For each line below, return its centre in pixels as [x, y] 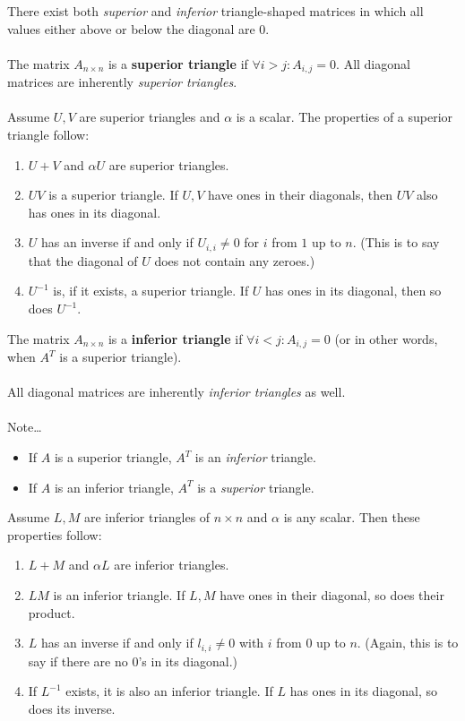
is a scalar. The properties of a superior [344, 117]
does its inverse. [72, 708]
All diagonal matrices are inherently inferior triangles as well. [177, 392]
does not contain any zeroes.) [235, 260]
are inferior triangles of [147, 517]
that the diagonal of [83, 260]
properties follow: [55, 534]
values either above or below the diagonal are [131, 28]
